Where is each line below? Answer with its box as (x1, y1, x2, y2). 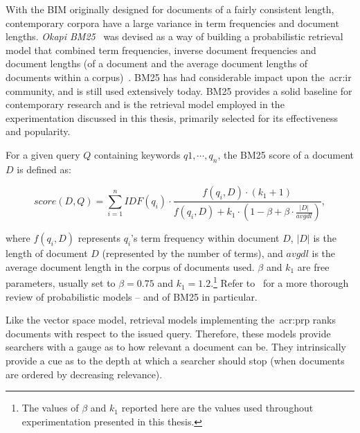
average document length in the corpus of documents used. (6, 259, 255, 274)
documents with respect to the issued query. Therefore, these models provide (6, 326, 331, 340)
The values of (21, 400, 79, 415)
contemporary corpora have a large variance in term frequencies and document (6, 15, 339, 30)
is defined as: (17, 161, 71, 176)
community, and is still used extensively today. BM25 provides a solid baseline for (6, 83, 352, 98)
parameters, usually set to (6, 276, 116, 290)
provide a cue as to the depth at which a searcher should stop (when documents (6, 353, 345, 368)
